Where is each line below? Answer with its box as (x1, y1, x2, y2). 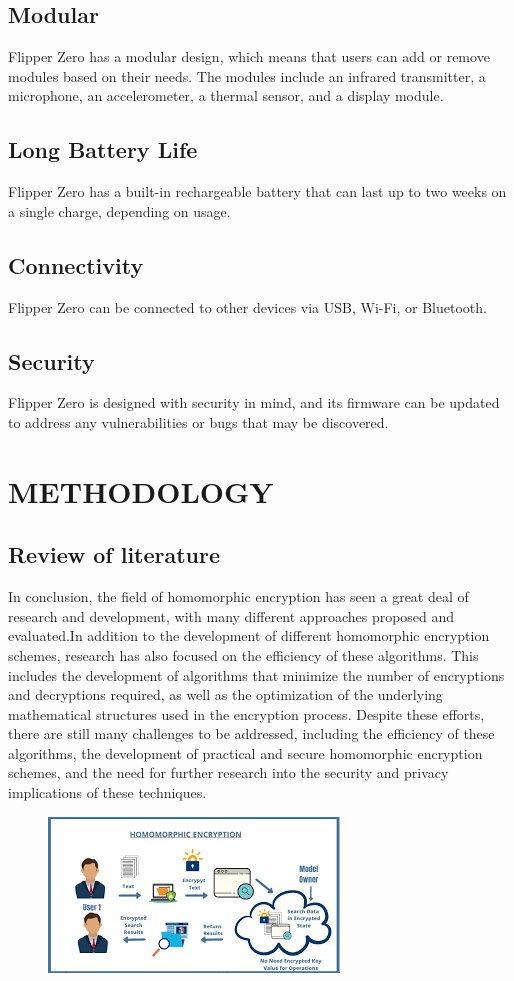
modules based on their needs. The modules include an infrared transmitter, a (8, 65, 486, 86)
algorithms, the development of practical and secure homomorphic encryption (8, 742, 483, 763)
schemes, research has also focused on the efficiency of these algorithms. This (8, 644, 479, 665)
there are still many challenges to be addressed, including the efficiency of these (8, 723, 495, 744)
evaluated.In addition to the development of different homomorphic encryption (8, 625, 490, 646)
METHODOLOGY (8, 470, 274, 511)
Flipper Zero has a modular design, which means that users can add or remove (8, 46, 490, 67)
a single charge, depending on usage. (8, 200, 231, 221)
